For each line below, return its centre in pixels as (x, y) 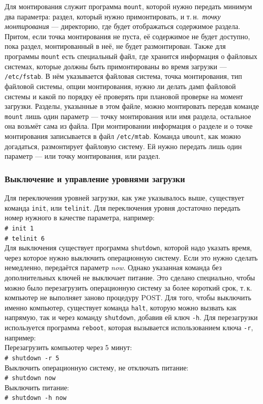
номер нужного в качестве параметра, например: (80, 218)
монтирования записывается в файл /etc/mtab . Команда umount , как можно (123, 136)
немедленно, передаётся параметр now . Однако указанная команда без (113, 267)
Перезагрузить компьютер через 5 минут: (68, 347)
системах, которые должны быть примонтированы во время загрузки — (116, 66)
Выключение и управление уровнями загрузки (95, 178)
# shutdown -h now (36, 398)
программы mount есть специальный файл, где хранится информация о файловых (131, 56)
